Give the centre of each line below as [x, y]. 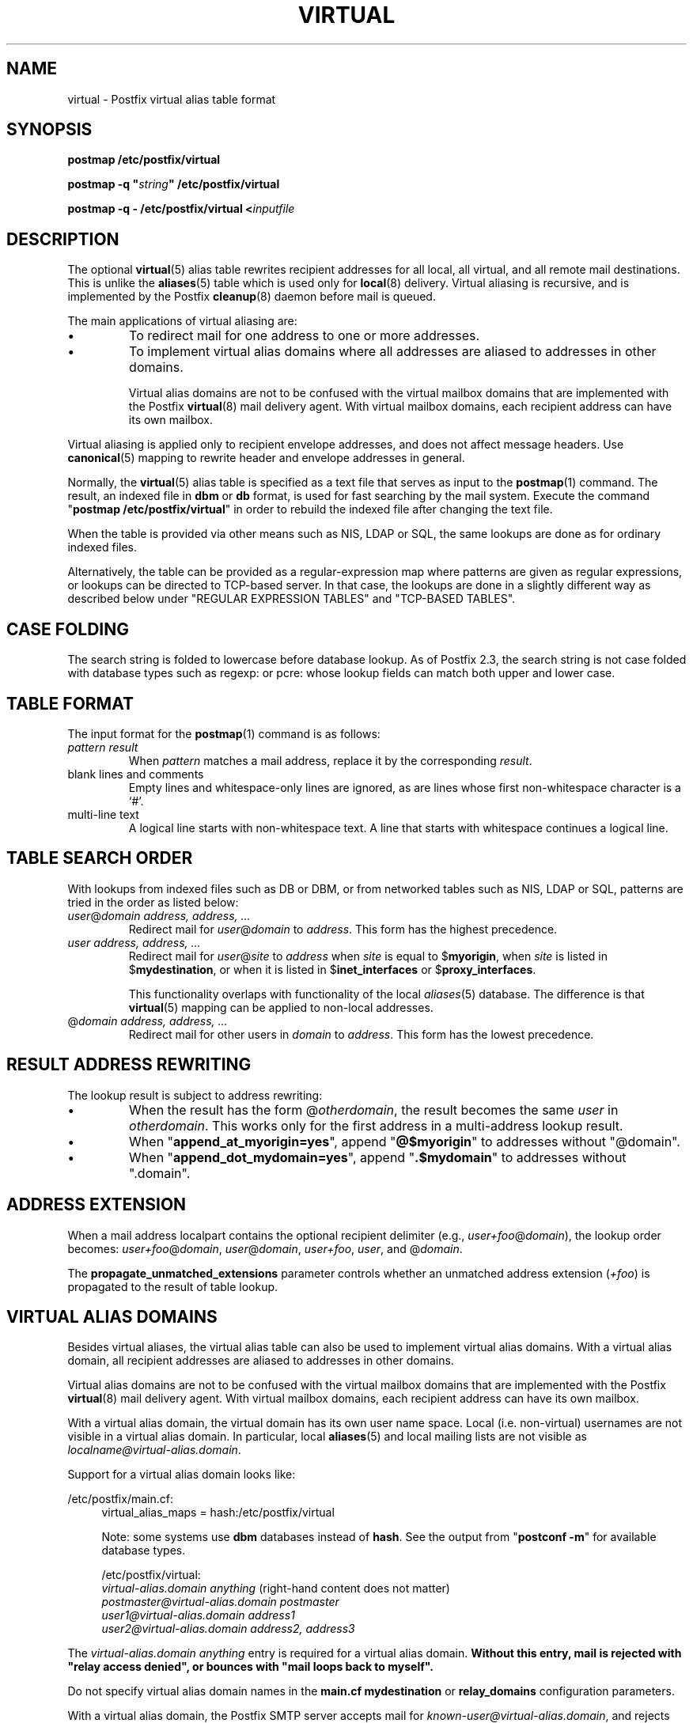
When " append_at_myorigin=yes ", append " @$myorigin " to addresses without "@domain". [405, 1141]
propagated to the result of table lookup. [173, 1286]
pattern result [103, 747]
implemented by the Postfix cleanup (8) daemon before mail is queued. [252, 297]
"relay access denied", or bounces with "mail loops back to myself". [250, 1667]
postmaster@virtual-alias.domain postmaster [220, 1602]
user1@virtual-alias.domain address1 [198, 1615]
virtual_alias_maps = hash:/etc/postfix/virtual [218, 1513]
